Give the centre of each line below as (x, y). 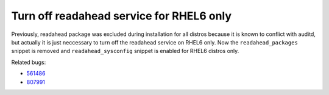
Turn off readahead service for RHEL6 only (121, 16)
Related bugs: (29, 62)
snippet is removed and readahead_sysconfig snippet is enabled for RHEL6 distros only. (125, 51)
